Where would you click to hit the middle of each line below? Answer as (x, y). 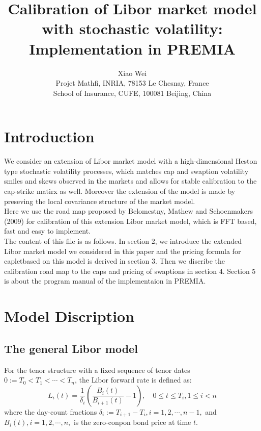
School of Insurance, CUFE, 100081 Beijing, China (132, 93)
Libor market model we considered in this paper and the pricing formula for (123, 251)
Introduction (49, 136)
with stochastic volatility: (132, 28)
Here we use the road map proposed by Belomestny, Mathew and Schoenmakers (129, 211)
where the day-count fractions (51, 411)
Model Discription (69, 316)
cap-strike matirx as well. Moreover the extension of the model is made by (120, 191)
